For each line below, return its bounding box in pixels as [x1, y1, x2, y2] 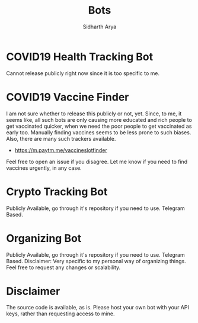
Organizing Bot [6, 231, 82, 245]
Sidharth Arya [82, 23, 117, 30]
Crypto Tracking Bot [6, 185, 108, 198]
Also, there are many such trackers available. [6, 135, 116, 142]
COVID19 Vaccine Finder [6, 90, 129, 104]
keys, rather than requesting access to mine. [6, 310, 115, 317]
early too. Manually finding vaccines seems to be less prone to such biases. [6, 128, 191, 136]
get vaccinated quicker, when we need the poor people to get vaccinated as [6, 122, 192, 130]
